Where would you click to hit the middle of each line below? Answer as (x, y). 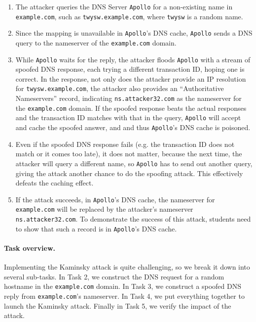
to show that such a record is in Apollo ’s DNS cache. (96, 228)
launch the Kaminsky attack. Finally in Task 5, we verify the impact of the (118, 305)
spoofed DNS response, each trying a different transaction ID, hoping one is (130, 69)
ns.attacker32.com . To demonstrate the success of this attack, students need (133, 219)
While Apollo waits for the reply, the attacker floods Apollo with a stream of (133, 59)
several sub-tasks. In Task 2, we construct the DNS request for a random (114, 276)
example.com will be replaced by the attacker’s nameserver (104, 209)
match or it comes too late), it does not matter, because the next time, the (129, 154)
